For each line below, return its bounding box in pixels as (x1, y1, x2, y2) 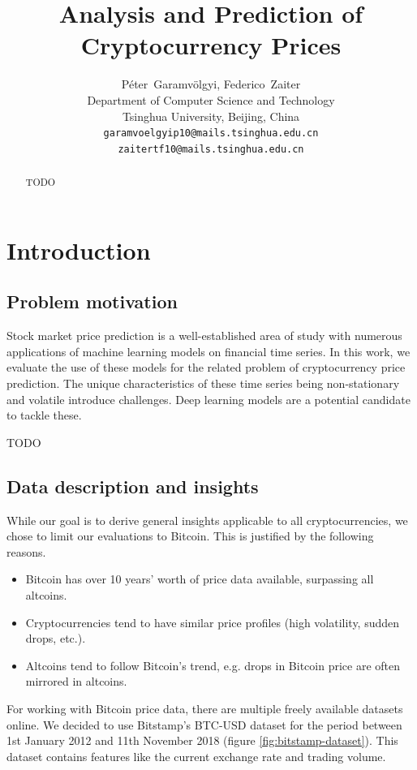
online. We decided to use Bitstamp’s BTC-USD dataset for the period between (6, 716, 402, 733)
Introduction (6, 233, 151, 266)
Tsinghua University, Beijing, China (122, 107, 300, 124)
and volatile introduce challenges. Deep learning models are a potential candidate (6, 390, 411, 407)
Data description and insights (6, 473, 259, 498)
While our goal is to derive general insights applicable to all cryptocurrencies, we (6, 511, 408, 528)
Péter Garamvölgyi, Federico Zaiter (121, 75, 301, 92)
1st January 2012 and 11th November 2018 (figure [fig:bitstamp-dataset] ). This (6, 732, 398, 749)
